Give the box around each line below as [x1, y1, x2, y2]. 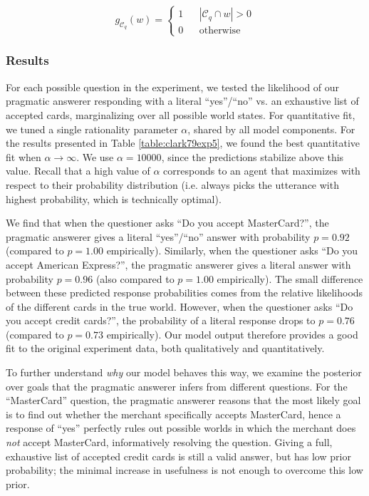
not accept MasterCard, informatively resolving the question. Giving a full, [6, 435, 333, 450]
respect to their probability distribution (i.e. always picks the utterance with [6, 177, 339, 192]
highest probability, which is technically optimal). [6, 191, 222, 206]
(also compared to [95, 271, 175, 286]
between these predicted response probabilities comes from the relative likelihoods [6, 285, 363, 300]
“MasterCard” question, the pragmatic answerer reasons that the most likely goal [6, 393, 361, 408]
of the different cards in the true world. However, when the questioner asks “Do [6, 299, 353, 314]
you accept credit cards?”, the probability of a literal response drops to [6, 313, 316, 328]
